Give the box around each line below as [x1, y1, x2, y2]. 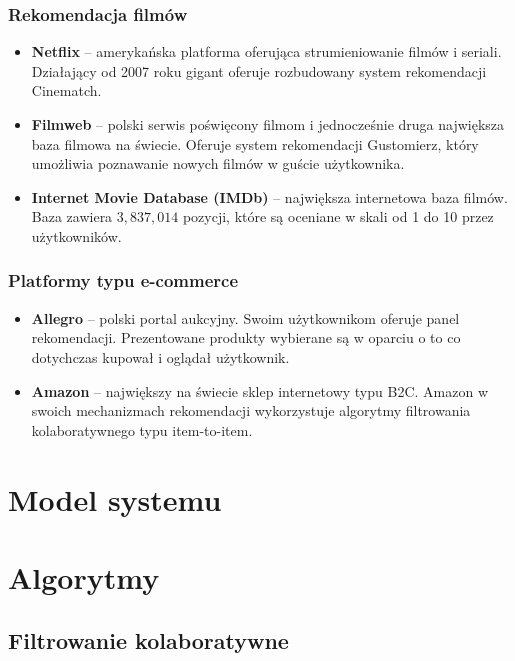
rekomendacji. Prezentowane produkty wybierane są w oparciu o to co [31, 327, 461, 348]
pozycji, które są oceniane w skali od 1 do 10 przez [182, 206, 494, 227]
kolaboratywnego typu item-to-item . [31, 419, 253, 440]
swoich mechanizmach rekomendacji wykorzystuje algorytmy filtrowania [31, 400, 471, 421]
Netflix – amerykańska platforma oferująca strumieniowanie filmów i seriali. [31, 41, 502, 62]
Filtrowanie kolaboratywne [8, 625, 289, 656]
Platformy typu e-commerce [8, 268, 239, 293]
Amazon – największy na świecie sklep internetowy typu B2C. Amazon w [31, 380, 488, 401]
